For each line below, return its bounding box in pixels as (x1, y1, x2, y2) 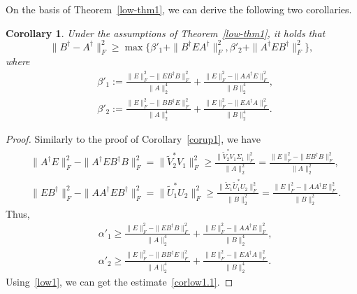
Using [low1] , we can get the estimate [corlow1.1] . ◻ (6, 274, 233, 288)
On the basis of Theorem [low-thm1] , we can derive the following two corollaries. (6, 2, 352, 16)
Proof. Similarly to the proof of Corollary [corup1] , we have (6, 132, 261, 146)
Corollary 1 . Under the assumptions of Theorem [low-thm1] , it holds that (6, 25, 326, 40)
